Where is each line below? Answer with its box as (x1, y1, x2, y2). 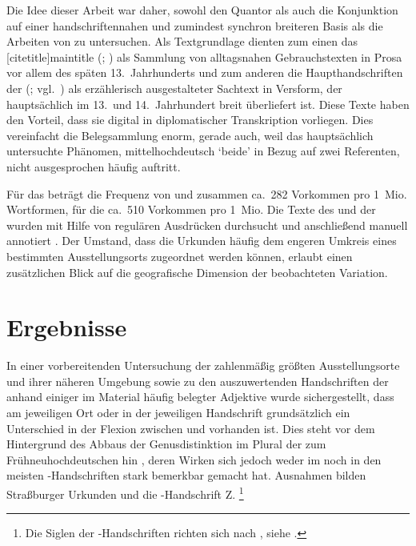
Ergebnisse (6, 311, 127, 343)
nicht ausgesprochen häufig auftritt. (6, 158, 181, 175)
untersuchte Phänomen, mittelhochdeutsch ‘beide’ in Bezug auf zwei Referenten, (6, 143, 400, 159)
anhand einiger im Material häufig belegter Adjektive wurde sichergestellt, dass (6, 388, 394, 405)
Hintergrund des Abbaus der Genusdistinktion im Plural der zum (6, 436, 326, 452)
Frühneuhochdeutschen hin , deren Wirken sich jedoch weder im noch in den (6, 451, 382, 468)
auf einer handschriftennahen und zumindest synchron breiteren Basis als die (6, 17, 383, 34)
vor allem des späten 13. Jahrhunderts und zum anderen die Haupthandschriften (6, 64, 403, 81)
